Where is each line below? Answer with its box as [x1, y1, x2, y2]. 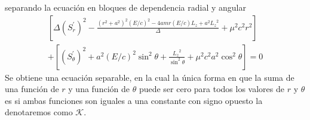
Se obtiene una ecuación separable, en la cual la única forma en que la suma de [5, 71, 294, 83]
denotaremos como [5, 106, 73, 118]
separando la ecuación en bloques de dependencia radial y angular [5, 1, 246, 13]
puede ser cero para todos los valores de [139, 83, 284, 95]
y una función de [68, 83, 130, 95]
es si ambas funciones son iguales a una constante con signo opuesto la [5, 94, 263, 106]
